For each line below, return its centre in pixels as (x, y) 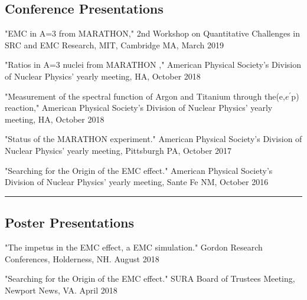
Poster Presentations (70, 222)
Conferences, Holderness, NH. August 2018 (82, 258)
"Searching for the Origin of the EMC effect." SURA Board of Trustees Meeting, (150, 278)
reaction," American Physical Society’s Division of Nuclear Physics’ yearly (139, 108)
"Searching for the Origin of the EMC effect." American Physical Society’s (139, 170)
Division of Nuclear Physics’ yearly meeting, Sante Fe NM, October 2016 (137, 182)
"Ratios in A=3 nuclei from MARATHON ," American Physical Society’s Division (153, 65)
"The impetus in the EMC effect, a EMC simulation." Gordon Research (134, 247)
